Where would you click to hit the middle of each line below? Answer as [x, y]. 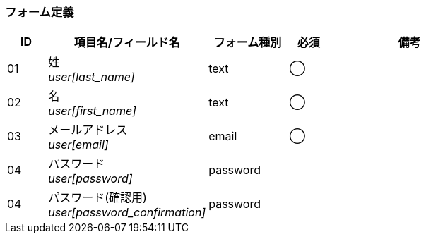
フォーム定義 [40, 12]
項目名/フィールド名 [127, 43]
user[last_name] [91, 77]
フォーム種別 [248, 43]
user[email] [78, 145]
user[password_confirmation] [127, 213]
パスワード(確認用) [97, 198]
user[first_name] [92, 111]
